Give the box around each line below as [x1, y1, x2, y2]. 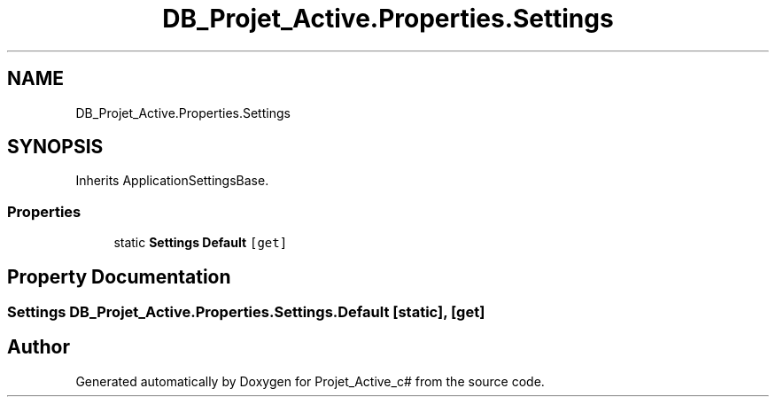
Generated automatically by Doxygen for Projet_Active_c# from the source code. [75, 373, 545, 389]
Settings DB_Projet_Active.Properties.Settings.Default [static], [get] [7, 303, 485, 322]
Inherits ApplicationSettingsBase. [75, 173, 269, 189]
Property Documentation [7, 265, 231, 288]
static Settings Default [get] [113, 235, 288, 251]
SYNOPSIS [7, 136, 104, 159]
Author [7, 336, 70, 359]
